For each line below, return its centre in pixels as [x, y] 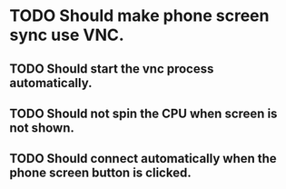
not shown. [42, 128]
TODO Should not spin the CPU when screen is [143, 113]
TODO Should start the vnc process [112, 69]
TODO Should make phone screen [139, 16]
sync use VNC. [67, 35]
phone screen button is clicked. [101, 173]
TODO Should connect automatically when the [143, 159]
